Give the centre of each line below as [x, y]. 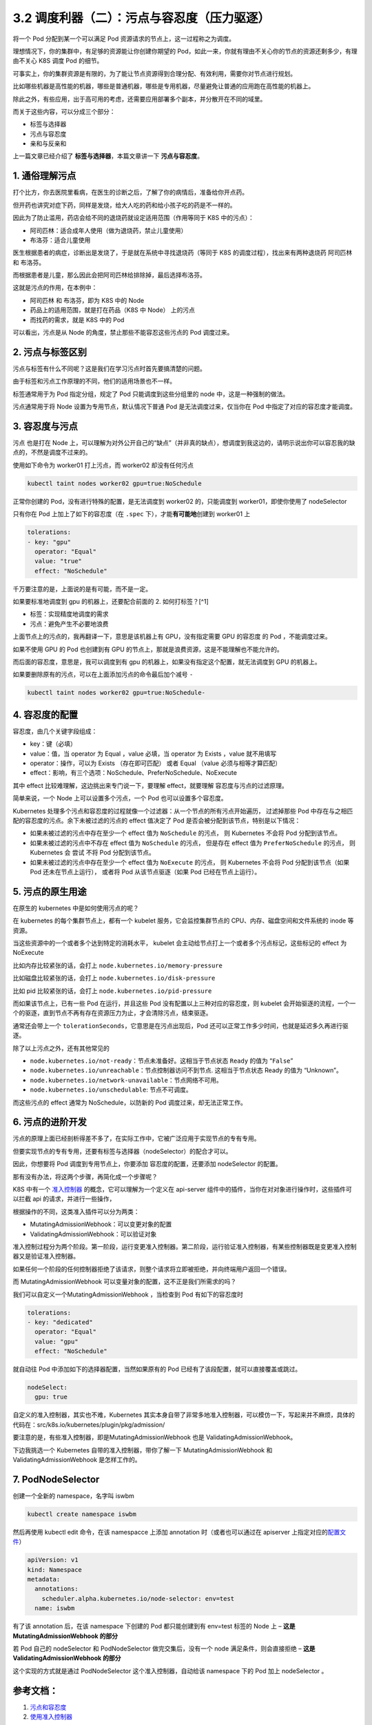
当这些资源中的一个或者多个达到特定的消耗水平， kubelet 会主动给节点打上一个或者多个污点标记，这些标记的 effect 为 [180, 943]
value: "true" [59, 561]
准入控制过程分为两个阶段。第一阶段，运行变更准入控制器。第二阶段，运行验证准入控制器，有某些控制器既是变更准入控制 [185, 1246]
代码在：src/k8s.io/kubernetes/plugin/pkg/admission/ [89, 1424]
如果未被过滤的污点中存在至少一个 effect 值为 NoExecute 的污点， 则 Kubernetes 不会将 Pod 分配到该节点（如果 [190, 862]
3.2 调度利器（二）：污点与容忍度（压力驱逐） [142, 18]
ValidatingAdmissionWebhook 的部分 [67, 1658]
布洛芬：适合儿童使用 [60, 240]
